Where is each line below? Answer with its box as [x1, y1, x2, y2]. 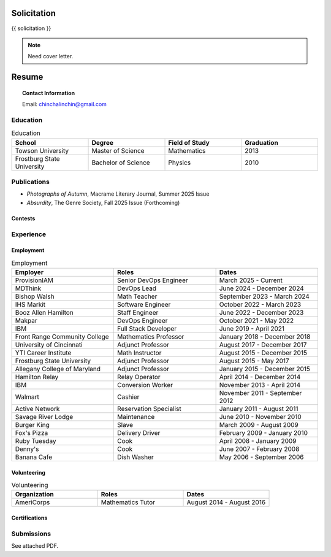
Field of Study [168, 138, 210, 147]
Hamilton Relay [15, 373, 59, 382]
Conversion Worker [117, 381, 173, 390]
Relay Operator [117, 373, 161, 382]
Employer [15, 268, 44, 277]
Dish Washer [117, 453, 154, 461]
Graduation [244, 138, 278, 147]
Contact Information [22, 89, 75, 96]
